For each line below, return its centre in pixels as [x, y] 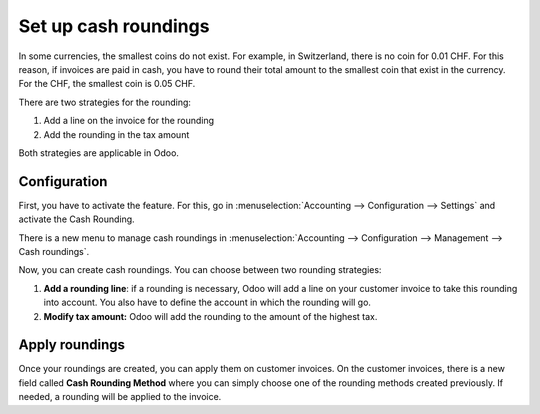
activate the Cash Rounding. [76, 219]
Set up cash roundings [114, 26]
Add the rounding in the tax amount [116, 134]
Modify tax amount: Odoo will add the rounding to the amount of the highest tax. [210, 316]
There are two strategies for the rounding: [105, 102]
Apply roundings [71, 345]
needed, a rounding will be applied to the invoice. [120, 397]
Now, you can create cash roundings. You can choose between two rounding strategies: [200, 270]
